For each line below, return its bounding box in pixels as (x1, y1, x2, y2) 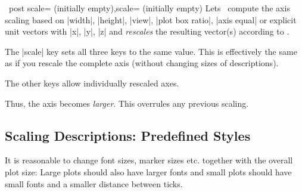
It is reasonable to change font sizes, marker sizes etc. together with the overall (5, 154, 293, 166)
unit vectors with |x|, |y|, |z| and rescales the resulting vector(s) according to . (5, 25, 289, 38)
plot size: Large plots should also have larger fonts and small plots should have (5, 165, 292, 178)
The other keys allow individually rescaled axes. (5, 76, 179, 89)
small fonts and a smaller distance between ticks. (5, 177, 183, 190)
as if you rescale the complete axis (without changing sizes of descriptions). (5, 57, 279, 69)
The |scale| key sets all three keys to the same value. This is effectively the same (5, 45, 297, 57)
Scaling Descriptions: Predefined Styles (5, 126, 251, 144)
